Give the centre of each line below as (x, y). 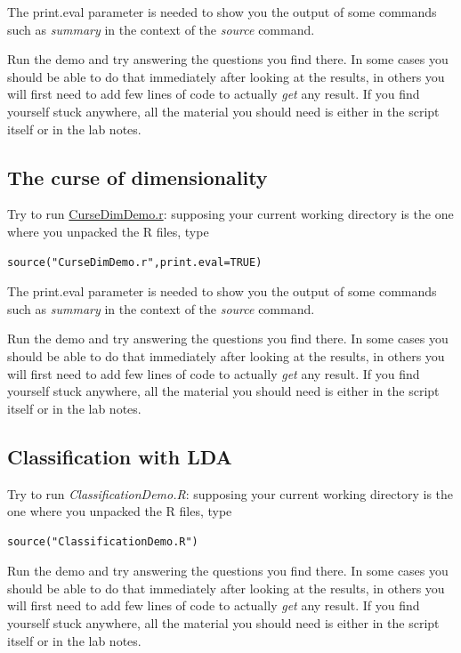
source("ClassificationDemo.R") (103, 541)
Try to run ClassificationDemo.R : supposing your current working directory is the (230, 493)
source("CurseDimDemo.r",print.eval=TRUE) (135, 262)
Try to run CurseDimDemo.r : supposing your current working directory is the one (230, 214)
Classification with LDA (120, 456)
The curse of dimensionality (137, 177)
